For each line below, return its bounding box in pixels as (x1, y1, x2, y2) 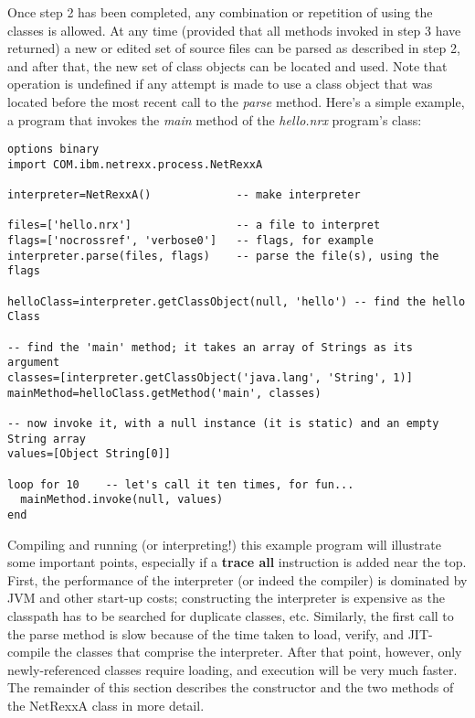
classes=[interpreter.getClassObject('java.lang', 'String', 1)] (7, 371, 413, 384)
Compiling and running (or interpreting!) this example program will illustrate (7, 534, 441, 553)
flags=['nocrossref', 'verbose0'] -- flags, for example (7, 234, 374, 248)
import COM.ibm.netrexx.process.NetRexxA (7, 157, 263, 171)
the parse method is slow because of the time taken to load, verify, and (7, 624, 404, 643)
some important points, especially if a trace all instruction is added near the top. (7, 552, 467, 572)
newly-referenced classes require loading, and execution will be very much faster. (7, 659, 458, 679)
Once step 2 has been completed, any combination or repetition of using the (7, 3, 433, 21)
